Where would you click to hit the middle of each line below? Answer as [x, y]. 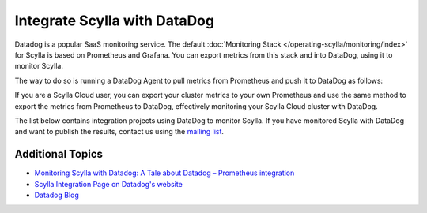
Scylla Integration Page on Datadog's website [109, 184]
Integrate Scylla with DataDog [115, 21]
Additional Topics [59, 154]
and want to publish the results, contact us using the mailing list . [119, 132]
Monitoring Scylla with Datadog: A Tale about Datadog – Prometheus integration [164, 173]
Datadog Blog [57, 195]
